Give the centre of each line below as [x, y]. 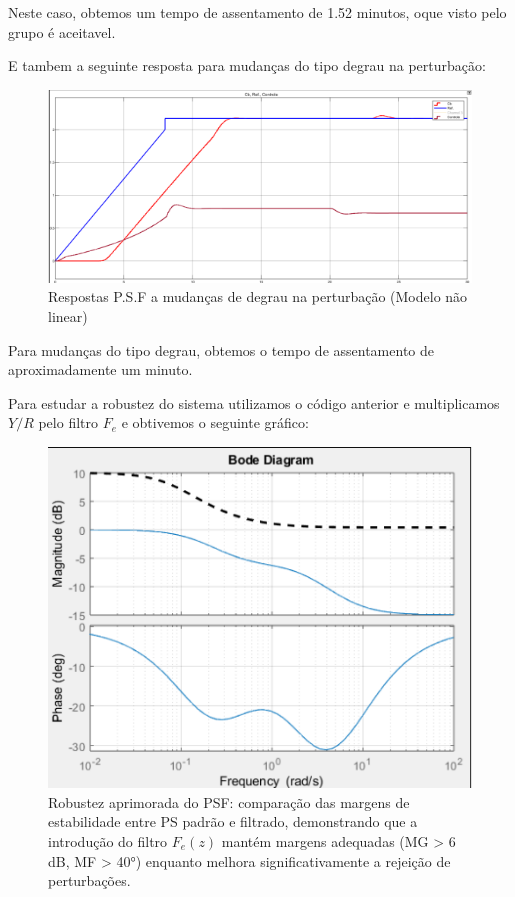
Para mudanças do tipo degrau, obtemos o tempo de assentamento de [221, 349]
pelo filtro [68, 422]
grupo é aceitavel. [62, 31]
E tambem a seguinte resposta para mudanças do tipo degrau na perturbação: [247, 65]
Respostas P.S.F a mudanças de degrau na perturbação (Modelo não [258, 296]
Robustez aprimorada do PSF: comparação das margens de [229, 801]
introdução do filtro [108, 841]
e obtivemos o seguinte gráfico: [215, 422]
